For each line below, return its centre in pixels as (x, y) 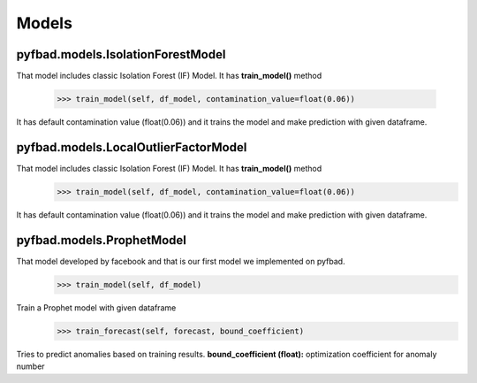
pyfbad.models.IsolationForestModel (121, 54)
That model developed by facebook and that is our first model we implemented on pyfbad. (181, 261)
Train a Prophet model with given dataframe (96, 307)
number (30, 366)
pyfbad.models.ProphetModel (102, 240)
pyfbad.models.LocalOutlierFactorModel (132, 147)
